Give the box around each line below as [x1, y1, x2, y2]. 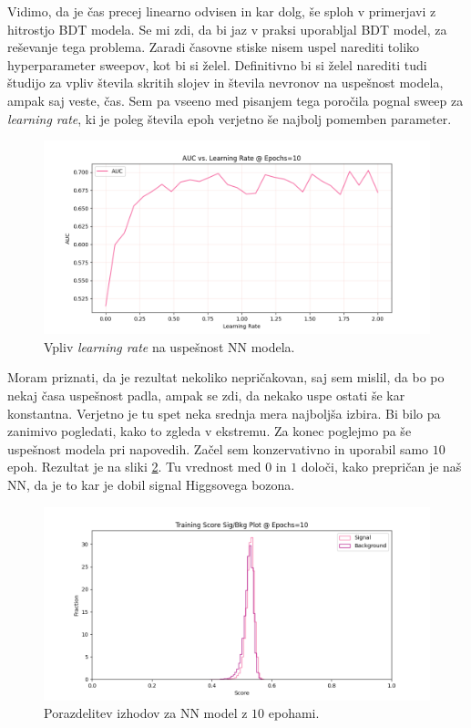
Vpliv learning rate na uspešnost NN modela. [44, 337, 295, 356]
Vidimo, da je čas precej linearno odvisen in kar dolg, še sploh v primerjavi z [7, 2, 436, 20]
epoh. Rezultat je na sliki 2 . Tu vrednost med [7, 457, 261, 476]
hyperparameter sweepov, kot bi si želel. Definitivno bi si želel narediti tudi [7, 55, 427, 74]
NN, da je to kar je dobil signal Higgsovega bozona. [7, 474, 295, 494]
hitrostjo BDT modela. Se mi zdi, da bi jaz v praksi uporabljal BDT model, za [7, 19, 447, 38]
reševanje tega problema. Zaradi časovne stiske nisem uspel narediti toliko [7, 37, 420, 57]
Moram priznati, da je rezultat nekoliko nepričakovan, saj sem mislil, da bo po [7, 368, 445, 387]
